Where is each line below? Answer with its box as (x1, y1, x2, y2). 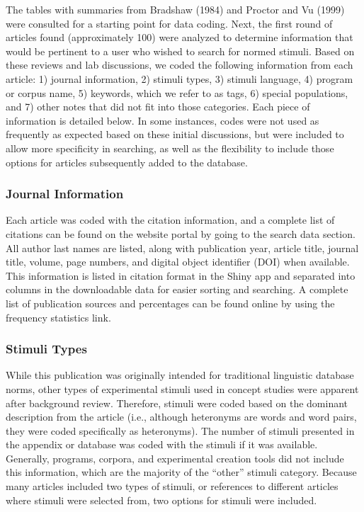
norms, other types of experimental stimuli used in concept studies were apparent (6, 381, 359, 396)
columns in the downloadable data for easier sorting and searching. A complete (6, 282, 348, 297)
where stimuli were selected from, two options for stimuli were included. (6, 492, 317, 507)
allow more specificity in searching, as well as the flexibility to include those (6, 140, 334, 155)
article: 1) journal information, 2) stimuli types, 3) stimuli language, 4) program (6, 71, 353, 86)
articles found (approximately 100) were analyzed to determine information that (6, 30, 353, 45)
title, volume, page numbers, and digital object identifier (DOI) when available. (6, 254, 350, 269)
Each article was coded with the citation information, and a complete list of (6, 212, 335, 227)
